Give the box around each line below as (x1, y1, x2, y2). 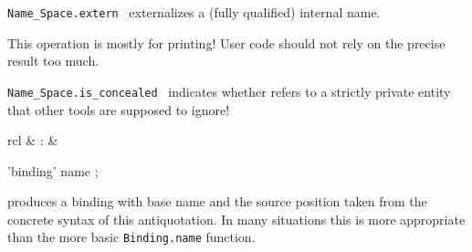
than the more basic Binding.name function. (7, 227, 256, 247)
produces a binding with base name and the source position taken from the (7, 192, 427, 211)
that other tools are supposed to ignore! (7, 100, 230, 119)
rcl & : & (7, 131, 58, 150)
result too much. (7, 51, 100, 70)
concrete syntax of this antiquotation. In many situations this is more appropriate (7, 209, 466, 228)
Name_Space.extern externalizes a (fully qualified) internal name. (7, 3, 381, 21)
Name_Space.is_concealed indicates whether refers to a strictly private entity (7, 81, 451, 100)
